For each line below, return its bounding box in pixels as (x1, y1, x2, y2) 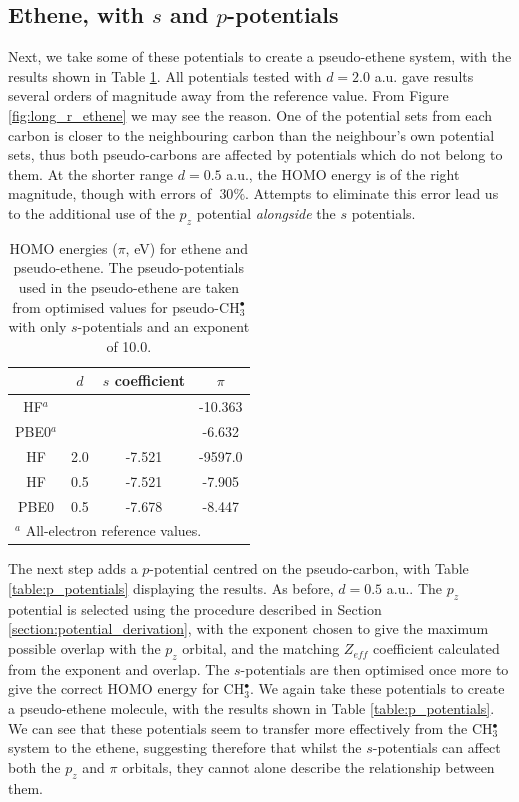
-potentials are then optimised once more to (240, 658, 509, 679)
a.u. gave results (374, 65, 474, 86)
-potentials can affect (372, 737, 501, 758)
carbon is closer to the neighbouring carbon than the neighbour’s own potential (8, 124, 495, 145)
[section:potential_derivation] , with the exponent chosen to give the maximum (8, 618, 489, 639)
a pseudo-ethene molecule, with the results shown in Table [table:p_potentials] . (8, 698, 495, 719)
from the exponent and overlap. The (8, 658, 230, 679)
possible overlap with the (8, 638, 161, 659)
